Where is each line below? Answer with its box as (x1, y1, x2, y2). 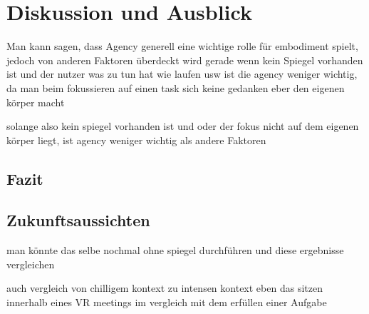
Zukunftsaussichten (6, 209, 150, 231)
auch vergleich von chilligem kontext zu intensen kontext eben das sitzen (6, 280, 323, 295)
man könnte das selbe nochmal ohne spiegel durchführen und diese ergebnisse (6, 243, 344, 258)
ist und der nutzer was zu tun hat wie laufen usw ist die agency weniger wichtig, (6, 66, 358, 81)
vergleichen (6, 256, 55, 271)
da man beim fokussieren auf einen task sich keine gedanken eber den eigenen (6, 80, 345, 95)
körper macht (6, 94, 65, 109)
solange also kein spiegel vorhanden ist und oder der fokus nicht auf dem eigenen (6, 118, 359, 133)
